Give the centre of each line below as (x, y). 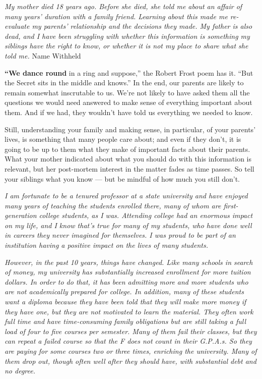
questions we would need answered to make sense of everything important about (128, 102)
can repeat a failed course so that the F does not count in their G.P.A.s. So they (128, 341)
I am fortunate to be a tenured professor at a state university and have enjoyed (126, 196)
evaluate (17, 26)
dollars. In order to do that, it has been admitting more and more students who (126, 281)
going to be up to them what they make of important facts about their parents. (127, 149)
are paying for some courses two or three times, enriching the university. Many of (131, 351)
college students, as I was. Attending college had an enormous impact (146, 215)
